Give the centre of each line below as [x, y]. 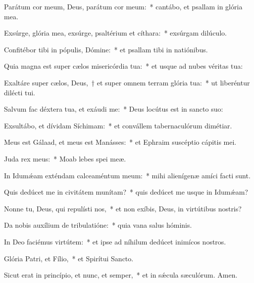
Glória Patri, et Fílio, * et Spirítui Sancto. [69, 258]
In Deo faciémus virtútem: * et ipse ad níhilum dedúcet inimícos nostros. [115, 241]
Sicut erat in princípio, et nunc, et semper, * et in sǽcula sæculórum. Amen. [121, 275]
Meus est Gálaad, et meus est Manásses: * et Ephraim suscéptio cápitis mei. [120, 142]
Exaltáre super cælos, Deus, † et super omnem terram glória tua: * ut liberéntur [127, 82]
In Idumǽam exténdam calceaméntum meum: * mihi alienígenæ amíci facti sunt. [127, 175]
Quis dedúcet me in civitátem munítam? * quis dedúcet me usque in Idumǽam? [126, 192]
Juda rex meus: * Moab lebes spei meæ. [65, 158]
